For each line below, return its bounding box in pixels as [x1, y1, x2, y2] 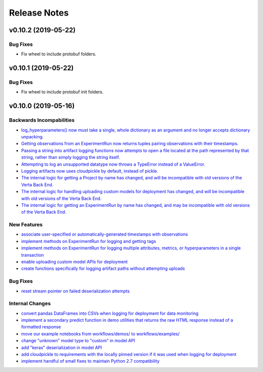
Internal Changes [9, 300, 51, 307]
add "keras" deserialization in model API [21, 345, 102, 350]
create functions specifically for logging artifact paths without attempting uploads [21, 265, 185, 271]
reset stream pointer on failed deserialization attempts [21, 288, 130, 294]
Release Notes [9, 7, 69, 18]
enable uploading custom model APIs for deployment [21, 259, 128, 265]
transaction [21, 252, 44, 258]
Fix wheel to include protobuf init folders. [21, 89, 104, 95]
